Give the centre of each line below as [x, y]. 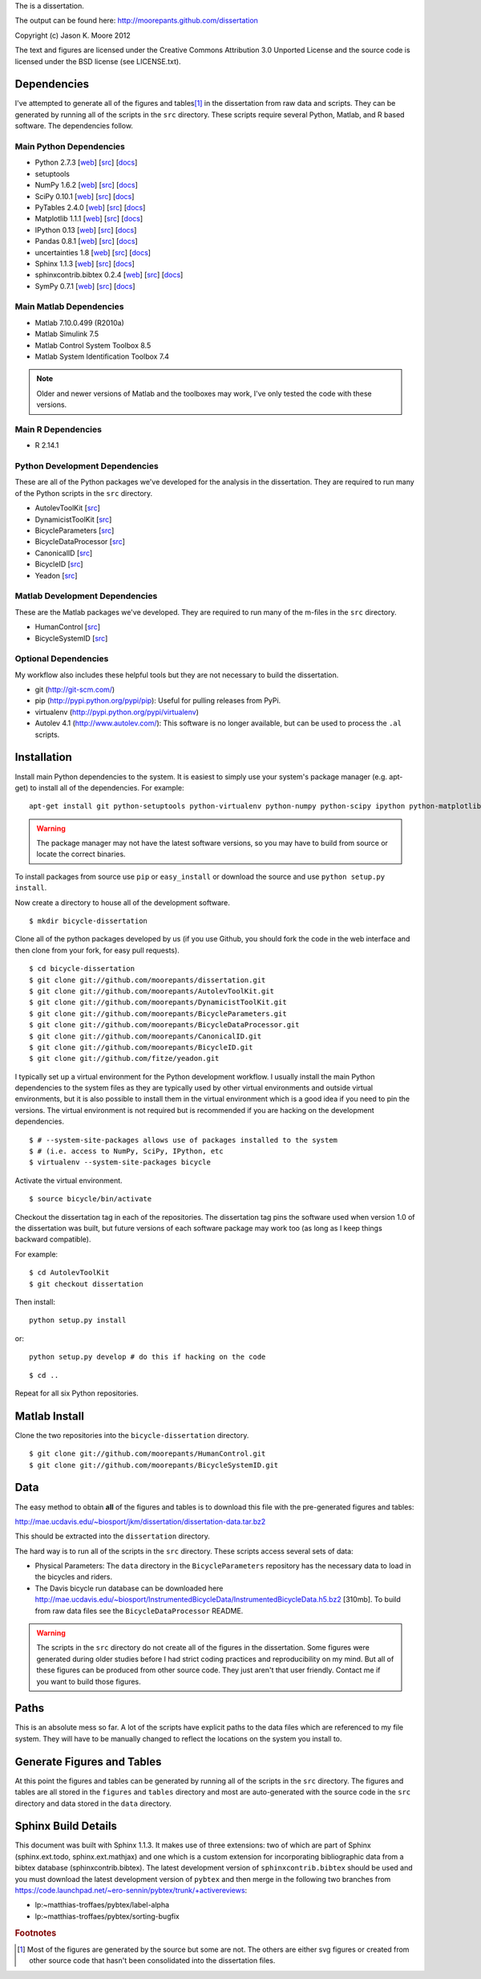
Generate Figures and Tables [88, 1762]
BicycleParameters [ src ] [75, 530]
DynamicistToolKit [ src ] [73, 519]
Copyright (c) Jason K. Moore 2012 [73, 35]
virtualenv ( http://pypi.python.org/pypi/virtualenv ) [117, 712]
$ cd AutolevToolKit [69, 1273]
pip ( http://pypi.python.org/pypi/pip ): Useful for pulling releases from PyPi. [158, 701]
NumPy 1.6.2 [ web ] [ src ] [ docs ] [86, 185]
